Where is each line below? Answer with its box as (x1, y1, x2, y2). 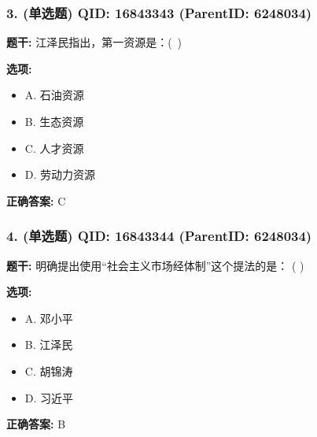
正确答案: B (6, 416, 66, 432)
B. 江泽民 (24, 336, 73, 353)
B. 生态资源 (24, 113, 84, 129)
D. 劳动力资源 (24, 166, 96, 183)
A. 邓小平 (24, 309, 73, 326)
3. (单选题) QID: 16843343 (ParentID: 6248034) (6, 2, 312, 22)
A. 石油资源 (24, 87, 84, 103)
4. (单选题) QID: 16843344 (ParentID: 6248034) (6, 226, 312, 246)
